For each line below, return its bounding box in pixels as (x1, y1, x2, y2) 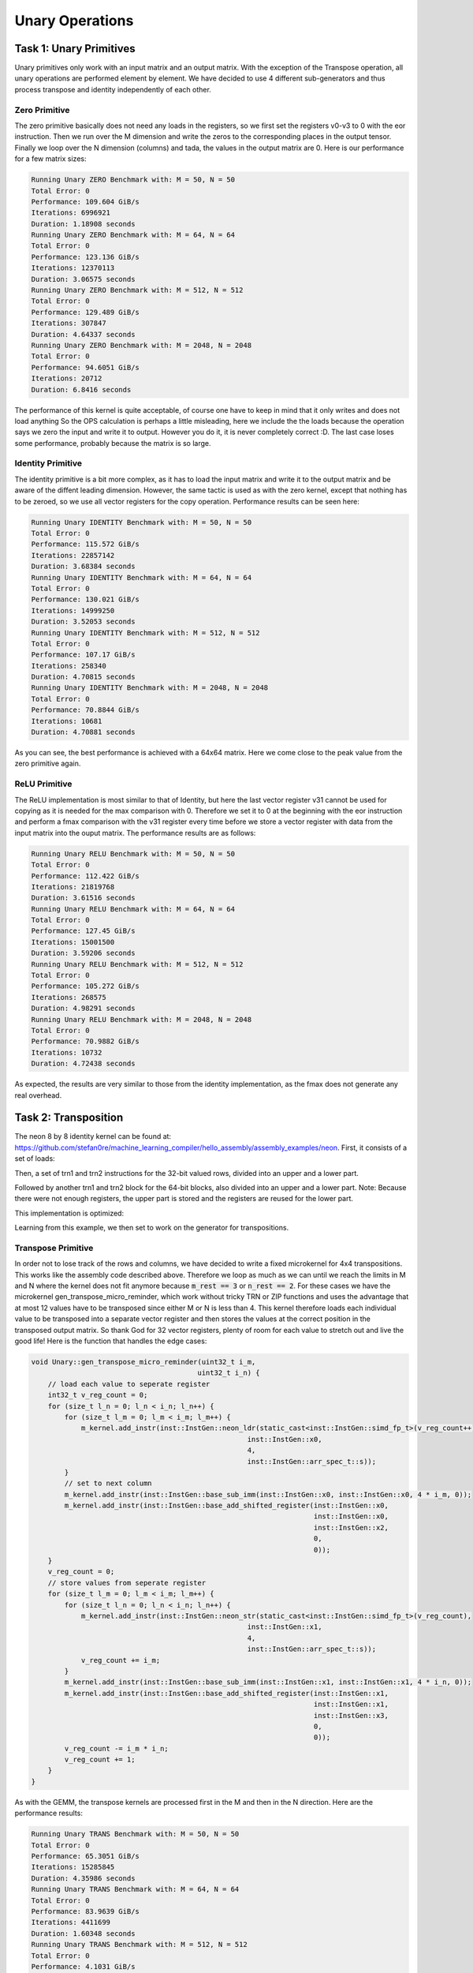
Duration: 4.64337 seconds (31, 330, 136, 339)
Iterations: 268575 (31, 993, 106, 1001)
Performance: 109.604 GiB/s (31, 197, 140, 206)
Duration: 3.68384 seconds (31, 562, 136, 571)
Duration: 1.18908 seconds (31, 219, 136, 228)
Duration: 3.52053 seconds (31, 617, 136, 627)
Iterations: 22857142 (31, 551, 115, 560)
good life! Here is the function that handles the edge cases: (14, 1336, 207, 1346)
